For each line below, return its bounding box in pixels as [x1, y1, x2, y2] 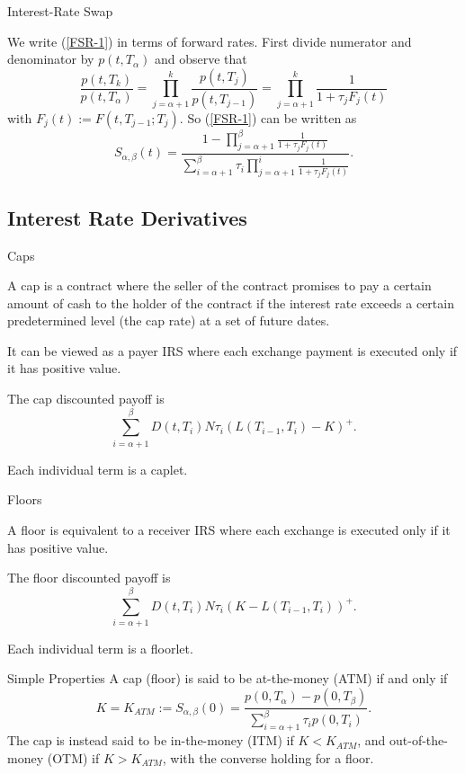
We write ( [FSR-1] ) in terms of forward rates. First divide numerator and [7, 31, 412, 50]
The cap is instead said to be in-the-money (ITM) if [7, 731, 294, 750]
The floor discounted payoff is [7, 568, 171, 587]
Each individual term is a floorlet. [7, 638, 193, 657]
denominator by [7, 49, 94, 68]
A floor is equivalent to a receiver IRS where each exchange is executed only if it [7, 520, 451, 538]
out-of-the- [389, 731, 448, 750]
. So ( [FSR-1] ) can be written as [179, 108, 357, 127]
